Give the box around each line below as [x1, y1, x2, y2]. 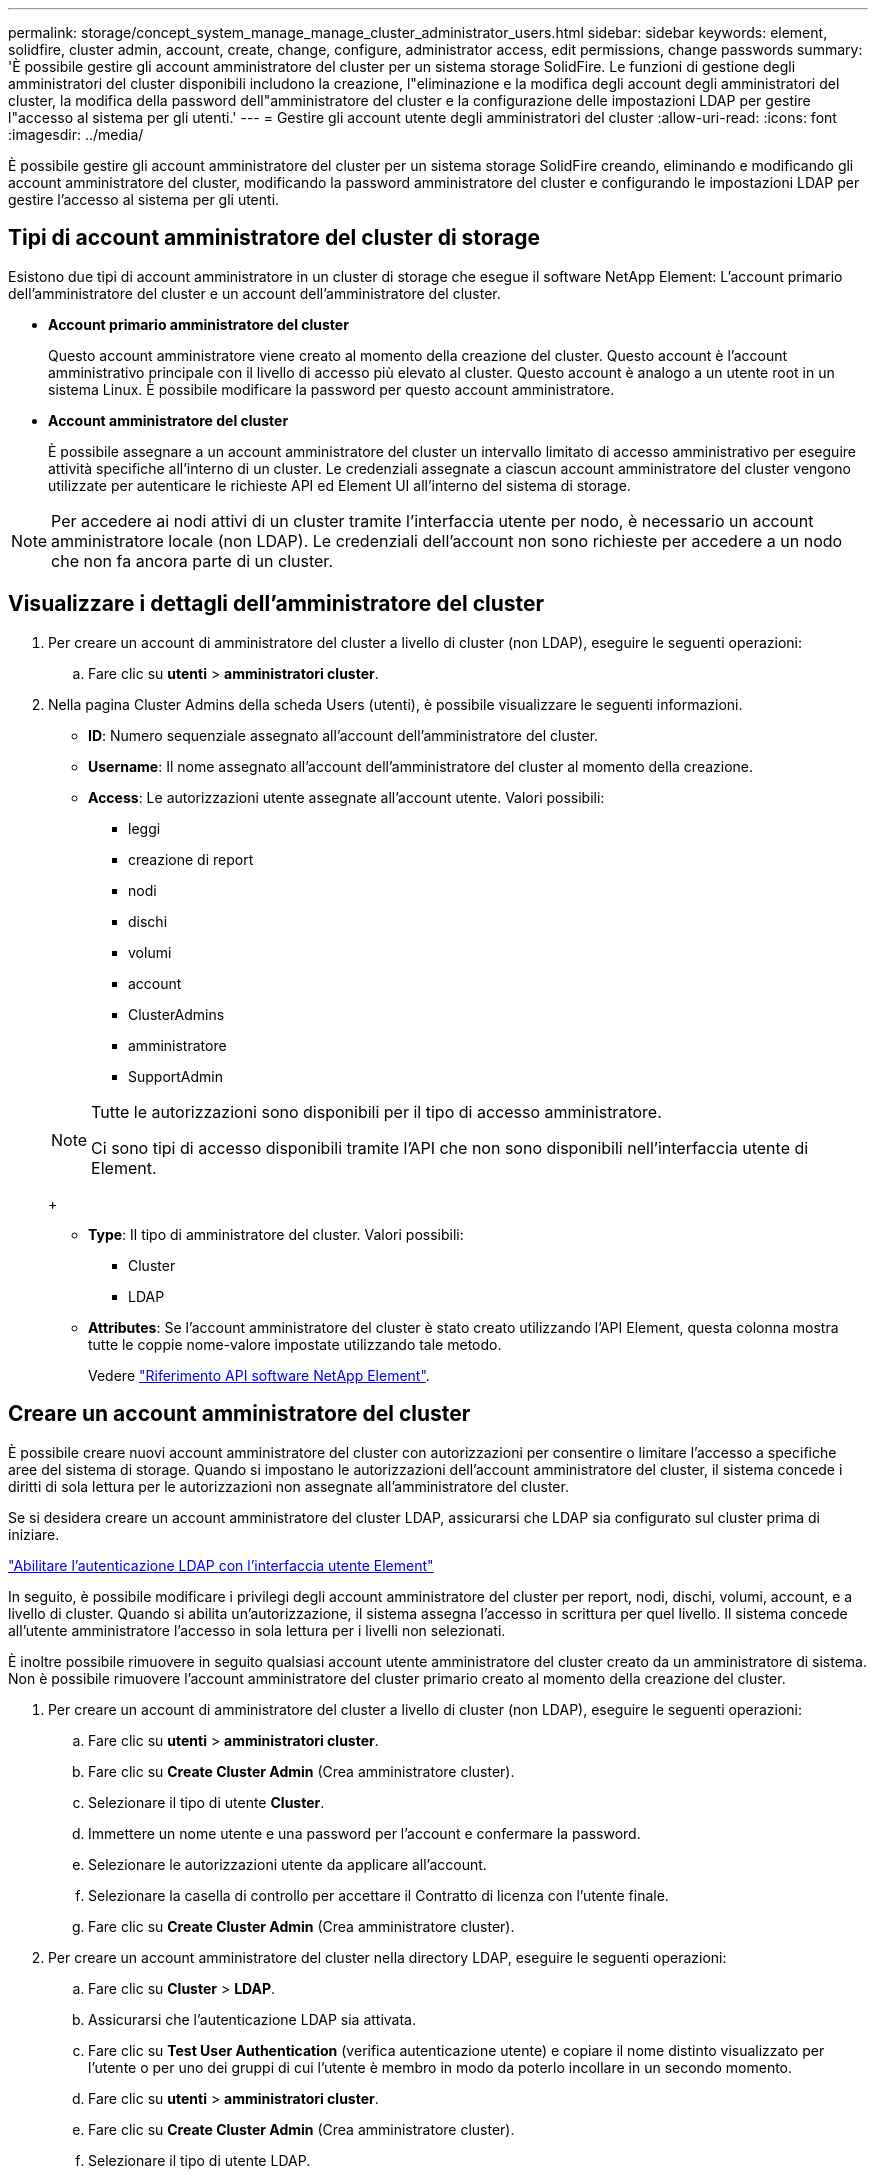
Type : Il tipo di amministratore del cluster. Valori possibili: [88, 1225, 464, 1243]
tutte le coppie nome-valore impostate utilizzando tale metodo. [88, 1335, 502, 1353]
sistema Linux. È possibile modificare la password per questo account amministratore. [48, 380, 615, 398]
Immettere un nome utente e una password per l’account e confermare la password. [88, 1824, 641, 1842]
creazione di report [128, 850, 254, 868]
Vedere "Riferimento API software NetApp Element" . [88, 1366, 430, 1384]
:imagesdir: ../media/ [8, 126, 144, 143]
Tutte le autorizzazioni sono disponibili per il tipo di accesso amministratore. [91, 1101, 662, 1122]
